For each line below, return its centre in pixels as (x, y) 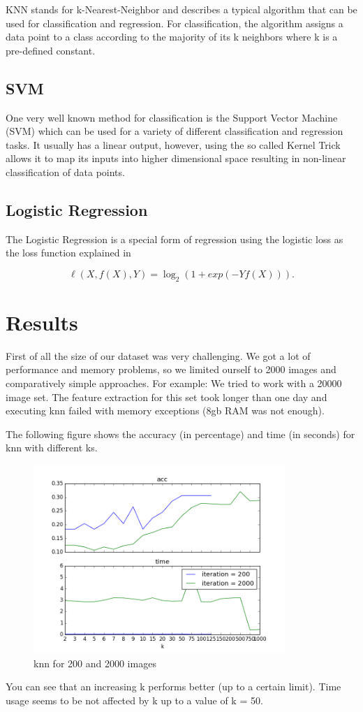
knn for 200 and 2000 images (95, 663)
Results (42, 322)
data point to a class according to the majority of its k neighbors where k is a (172, 37)
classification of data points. (65, 172)
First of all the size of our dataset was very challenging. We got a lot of (158, 355)
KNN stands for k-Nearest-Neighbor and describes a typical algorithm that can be (181, 9)
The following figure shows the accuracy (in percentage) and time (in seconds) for (180, 434)
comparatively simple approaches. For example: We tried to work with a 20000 (174, 383)
